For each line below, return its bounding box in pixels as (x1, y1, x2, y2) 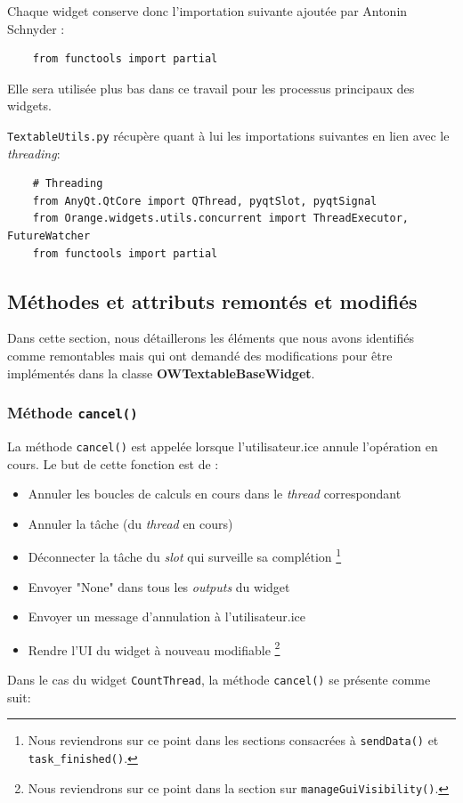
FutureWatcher (7, 230, 91, 242)
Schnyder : (7, 19, 65, 37)
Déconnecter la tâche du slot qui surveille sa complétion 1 (28, 545, 342, 566)
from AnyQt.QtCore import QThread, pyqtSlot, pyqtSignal (32, 194, 378, 207)
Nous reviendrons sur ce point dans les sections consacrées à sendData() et (28, 731, 439, 750)
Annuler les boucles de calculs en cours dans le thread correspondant (28, 484, 402, 503)
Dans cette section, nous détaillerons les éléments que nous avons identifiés (7, 328, 415, 347)
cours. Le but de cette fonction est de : (7, 454, 219, 473)
